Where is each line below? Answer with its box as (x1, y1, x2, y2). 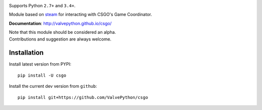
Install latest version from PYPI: (9, 61, 71, 67)
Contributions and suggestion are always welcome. (9, 36, 112, 42)
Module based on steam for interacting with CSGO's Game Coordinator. (9, 12, 152, 17)
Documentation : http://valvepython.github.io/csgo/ (9, 20, 112, 26)
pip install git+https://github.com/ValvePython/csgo (17, 95, 148, 100)
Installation (9, 49, 44, 57)
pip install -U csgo (17, 72, 66, 78)
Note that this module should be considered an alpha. (9, 29, 116, 35)
